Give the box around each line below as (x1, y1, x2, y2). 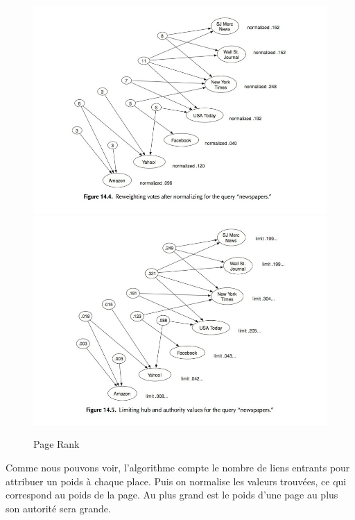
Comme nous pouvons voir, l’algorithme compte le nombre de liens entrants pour (6, 460, 350, 474)
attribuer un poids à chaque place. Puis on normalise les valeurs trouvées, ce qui (6, 473, 347, 488)
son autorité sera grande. (6, 501, 111, 515)
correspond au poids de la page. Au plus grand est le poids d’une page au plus (6, 487, 338, 502)
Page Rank (33, 437, 80, 451)
